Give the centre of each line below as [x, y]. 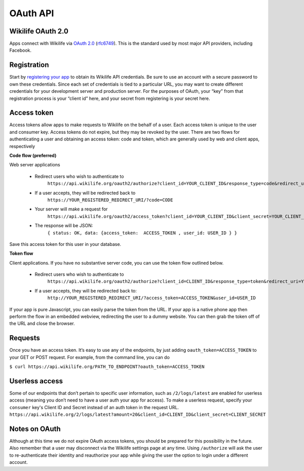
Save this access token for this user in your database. [65, 244]
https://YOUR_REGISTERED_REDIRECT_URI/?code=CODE [110, 200]
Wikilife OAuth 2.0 [39, 31]
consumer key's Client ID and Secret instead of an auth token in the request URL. [94, 407]
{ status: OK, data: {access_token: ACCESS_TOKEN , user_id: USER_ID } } [142, 233]
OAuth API [32, 13]
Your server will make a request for [71, 209]
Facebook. [21, 50]
